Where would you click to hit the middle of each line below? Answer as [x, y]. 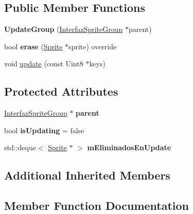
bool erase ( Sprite [33, 46]
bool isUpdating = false [44, 130]
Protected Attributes [61, 91]
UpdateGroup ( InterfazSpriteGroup [64, 29]
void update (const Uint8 [44, 64]
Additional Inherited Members [87, 175]
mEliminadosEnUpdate [129, 147]
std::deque [20, 147]
